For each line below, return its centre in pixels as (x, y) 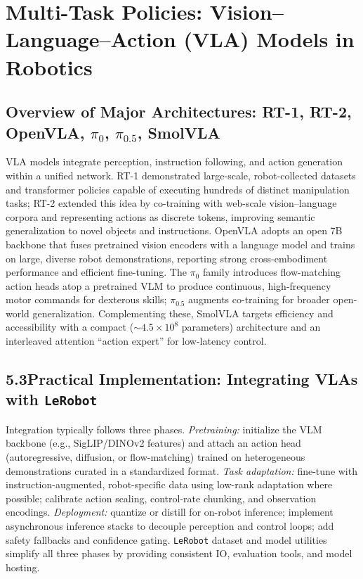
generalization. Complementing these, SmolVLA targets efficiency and (183, 313)
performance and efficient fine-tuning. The (96, 272)
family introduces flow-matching (272, 272)
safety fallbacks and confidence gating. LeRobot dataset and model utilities (166, 539)
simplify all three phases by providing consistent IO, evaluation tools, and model (179, 553)
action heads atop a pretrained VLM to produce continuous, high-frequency (169, 285)
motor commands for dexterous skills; (86, 299)
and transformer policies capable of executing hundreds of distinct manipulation (178, 189)
